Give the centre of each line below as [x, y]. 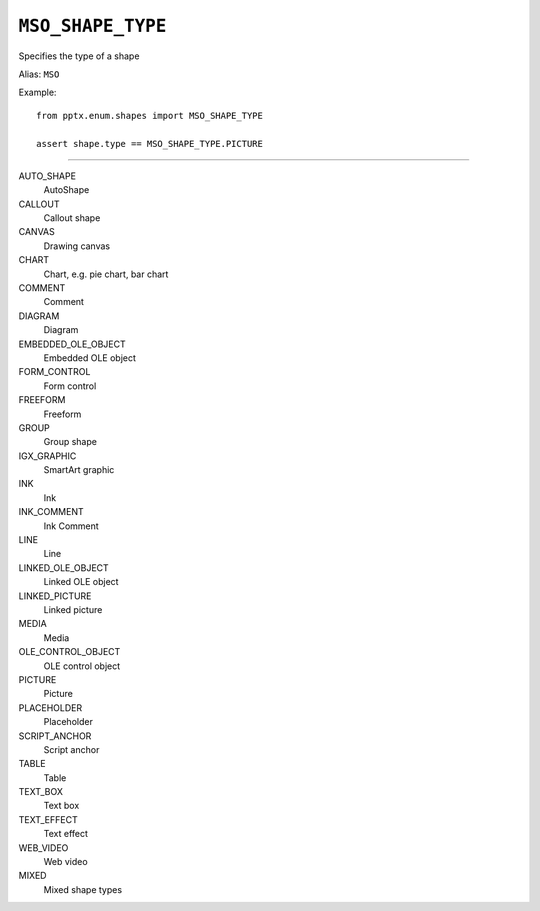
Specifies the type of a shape [79, 56]
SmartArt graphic [79, 470]
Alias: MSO [39, 74]
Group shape [70, 442]
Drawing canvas [76, 246]
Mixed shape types [83, 889]
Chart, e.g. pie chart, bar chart [106, 274]
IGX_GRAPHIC [47, 456]
